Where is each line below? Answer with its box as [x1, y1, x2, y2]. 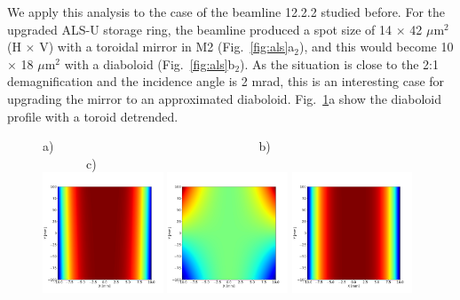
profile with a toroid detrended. [7, 107, 178, 125]
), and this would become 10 [298, 37, 454, 56]
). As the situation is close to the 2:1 [240, 54, 439, 73]
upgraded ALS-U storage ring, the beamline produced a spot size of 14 [7, 20, 393, 38]
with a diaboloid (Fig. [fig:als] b [64, 54, 235, 73]
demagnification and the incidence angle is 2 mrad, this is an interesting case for [7, 72, 445, 91]
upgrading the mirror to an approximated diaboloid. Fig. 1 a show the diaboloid [7, 89, 442, 107]
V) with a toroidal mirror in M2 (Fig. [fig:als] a [39, 37, 295, 56]
